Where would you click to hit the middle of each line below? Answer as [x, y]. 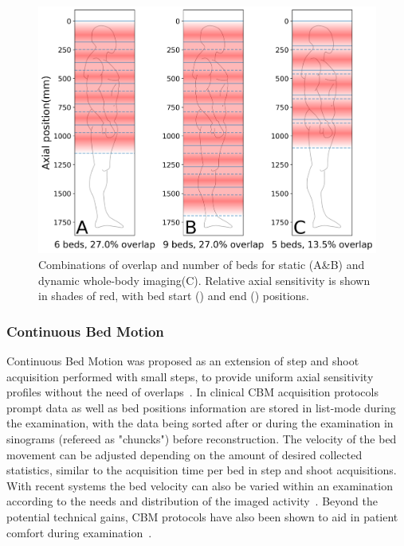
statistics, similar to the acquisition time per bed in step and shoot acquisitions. [202, 470]
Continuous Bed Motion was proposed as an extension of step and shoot [183, 361]
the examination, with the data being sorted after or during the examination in [200, 423]
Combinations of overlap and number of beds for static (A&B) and [202, 265]
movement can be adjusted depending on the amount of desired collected [184, 454]
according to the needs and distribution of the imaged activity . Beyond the [192, 501]
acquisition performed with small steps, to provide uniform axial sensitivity [190, 376]
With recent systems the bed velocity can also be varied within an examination [200, 485]
